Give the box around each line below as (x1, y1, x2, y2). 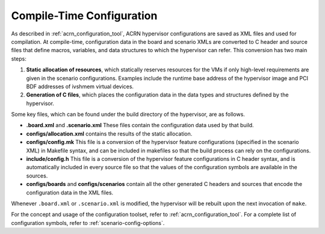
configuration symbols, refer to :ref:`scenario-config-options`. (11, 219, 165, 226)
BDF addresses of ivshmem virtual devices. (26, 83, 134, 90)
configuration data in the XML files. (26, 189, 114, 196)
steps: (11, 55, 26, 62)
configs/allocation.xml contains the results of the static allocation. (26, 130, 193, 137)
